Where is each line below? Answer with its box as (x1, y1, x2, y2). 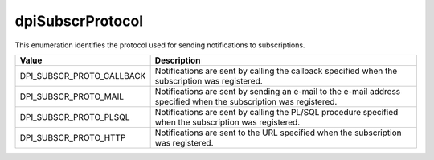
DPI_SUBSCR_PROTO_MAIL (19, 91, 125, 102)
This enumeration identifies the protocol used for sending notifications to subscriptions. (14, 40, 305, 50)
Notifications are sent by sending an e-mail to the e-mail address (154, 85, 401, 96)
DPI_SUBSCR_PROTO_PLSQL (19, 111, 130, 122)
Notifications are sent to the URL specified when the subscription (154, 127, 402, 138)
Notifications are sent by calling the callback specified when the (154, 65, 398, 76)
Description (154, 55, 201, 66)
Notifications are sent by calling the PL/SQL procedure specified (154, 106, 399, 117)
